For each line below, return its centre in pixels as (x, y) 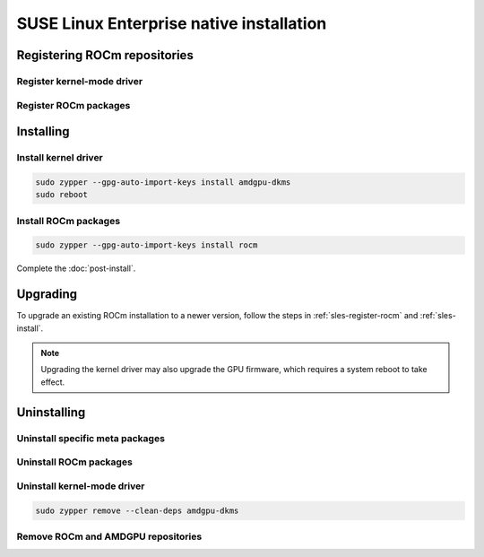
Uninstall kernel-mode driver (81, 486)
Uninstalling (51, 412)
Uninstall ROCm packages (75, 462)
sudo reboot (62, 195)
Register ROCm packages (73, 105)
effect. (53, 382)
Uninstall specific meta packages (91, 438)
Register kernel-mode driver (80, 81)
